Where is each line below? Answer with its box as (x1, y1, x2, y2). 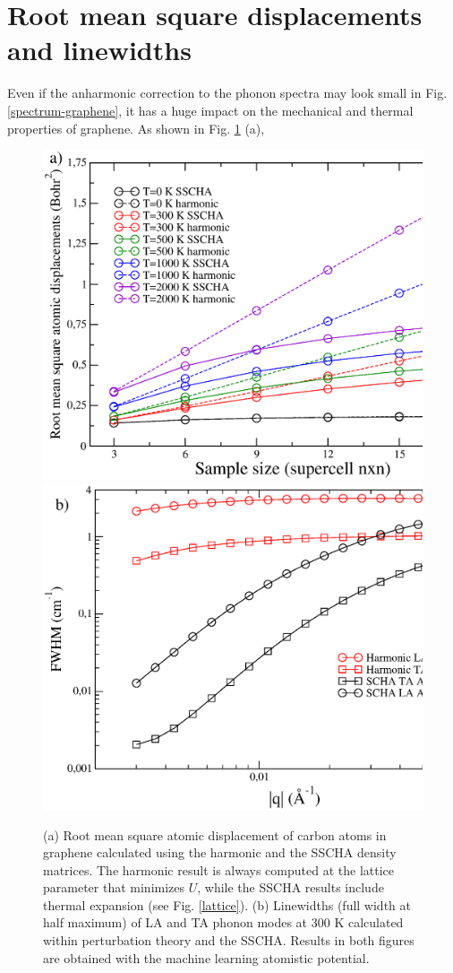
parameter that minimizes (43, 878, 185, 897)
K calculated (334, 913, 404, 932)
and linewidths (7, 31, 192, 68)
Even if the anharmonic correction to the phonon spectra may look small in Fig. (7, 83, 448, 102)
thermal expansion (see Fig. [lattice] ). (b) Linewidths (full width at (43, 895, 411, 914)
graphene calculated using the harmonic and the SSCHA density (43, 843, 397, 862)
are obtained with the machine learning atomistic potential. (43, 948, 370, 967)
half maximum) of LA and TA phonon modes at (43, 913, 308, 932)
